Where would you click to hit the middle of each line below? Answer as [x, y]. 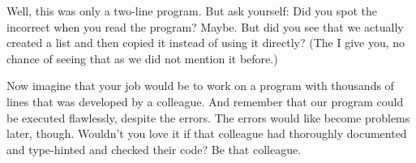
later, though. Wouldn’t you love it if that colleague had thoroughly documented [207, 133]
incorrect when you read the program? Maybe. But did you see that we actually [205, 26]
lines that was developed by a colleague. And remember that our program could [205, 101]
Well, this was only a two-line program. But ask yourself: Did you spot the [192, 11]
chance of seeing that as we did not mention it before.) [142, 58]
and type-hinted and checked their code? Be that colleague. [154, 149]
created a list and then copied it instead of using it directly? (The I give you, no [206, 43]
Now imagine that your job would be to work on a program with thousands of [200, 86]
